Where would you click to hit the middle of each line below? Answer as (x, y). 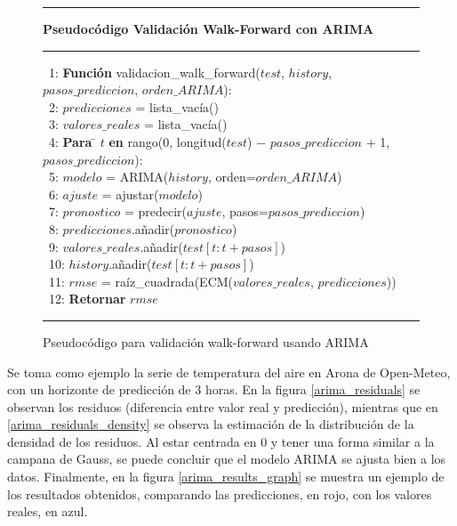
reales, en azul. (48, 511)
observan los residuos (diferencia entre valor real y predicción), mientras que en (223, 406)
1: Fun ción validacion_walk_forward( (154, 72)
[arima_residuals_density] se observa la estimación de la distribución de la (211, 424)
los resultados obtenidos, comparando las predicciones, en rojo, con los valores (220, 494)
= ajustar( (130, 194)
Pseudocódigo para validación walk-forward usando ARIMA (206, 341)
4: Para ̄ (72, 141)
